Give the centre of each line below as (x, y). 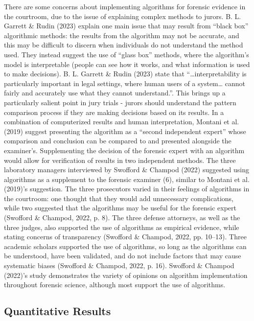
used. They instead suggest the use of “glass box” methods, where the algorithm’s (127, 54)
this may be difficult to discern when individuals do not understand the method (124, 45)
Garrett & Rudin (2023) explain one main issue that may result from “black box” (126, 26)
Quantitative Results (58, 311)
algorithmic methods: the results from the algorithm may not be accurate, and (122, 35)
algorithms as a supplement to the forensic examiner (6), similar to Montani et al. (127, 179)
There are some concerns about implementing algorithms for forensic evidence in (125, 6)
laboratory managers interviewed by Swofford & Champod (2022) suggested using (127, 170)
